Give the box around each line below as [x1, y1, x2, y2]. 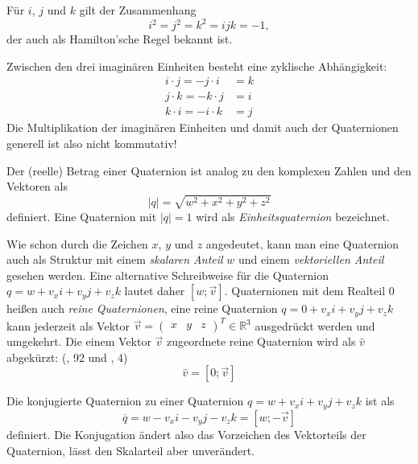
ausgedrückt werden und [255, 317, 375, 334]
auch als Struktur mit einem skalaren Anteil [6, 251, 223, 268]
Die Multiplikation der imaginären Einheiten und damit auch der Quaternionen [6, 119, 399, 136]
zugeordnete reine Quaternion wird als [167, 333, 356, 350]
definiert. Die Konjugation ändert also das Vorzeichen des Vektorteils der [6, 425, 366, 442]
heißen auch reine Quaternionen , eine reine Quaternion [6, 300, 278, 317]
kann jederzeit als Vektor [6, 317, 130, 334]
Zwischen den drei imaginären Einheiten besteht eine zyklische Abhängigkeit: [6, 57, 387, 74]
